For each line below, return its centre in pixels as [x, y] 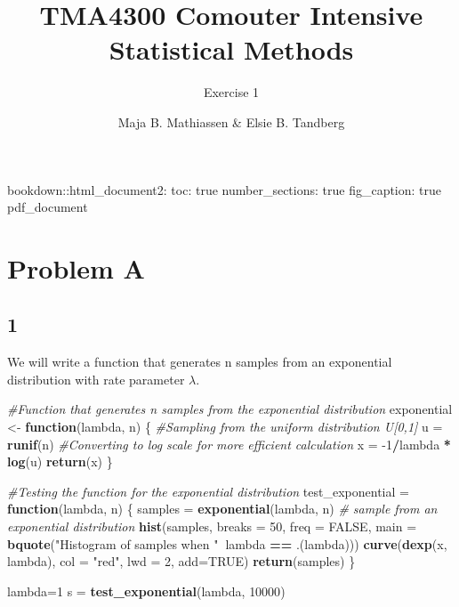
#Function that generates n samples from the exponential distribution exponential [230, 409]
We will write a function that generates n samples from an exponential [200, 362]
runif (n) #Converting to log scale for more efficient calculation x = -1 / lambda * [229, 444]
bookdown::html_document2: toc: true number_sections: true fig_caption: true [225, 189]
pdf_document [48, 207]
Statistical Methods [231, 49]
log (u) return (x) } [60, 461]
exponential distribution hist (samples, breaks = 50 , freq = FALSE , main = [212, 526]
